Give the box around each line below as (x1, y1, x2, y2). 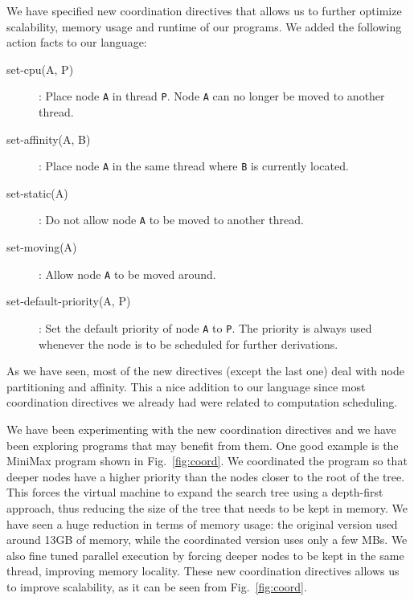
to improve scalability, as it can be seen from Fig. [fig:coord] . (6, 578, 307, 595)
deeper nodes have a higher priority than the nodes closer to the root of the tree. (6, 468, 405, 484)
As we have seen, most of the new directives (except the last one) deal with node (6, 362, 404, 379)
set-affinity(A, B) (6, 130, 91, 147)
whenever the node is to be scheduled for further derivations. (39, 335, 338, 352)
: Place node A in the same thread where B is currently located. (39, 157, 349, 174)
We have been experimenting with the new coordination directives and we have (6, 421, 396, 437)
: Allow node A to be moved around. (39, 265, 216, 282)
